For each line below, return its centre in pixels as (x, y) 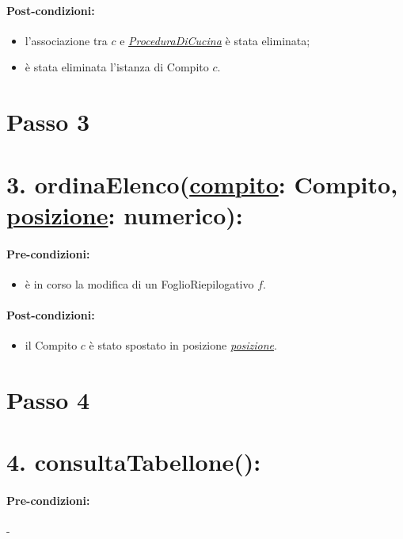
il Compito (51, 345)
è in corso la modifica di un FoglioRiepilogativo (139, 283)
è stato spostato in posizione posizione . (183, 345)
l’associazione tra (66, 40)
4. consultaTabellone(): (134, 462)
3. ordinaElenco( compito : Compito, (202, 183)
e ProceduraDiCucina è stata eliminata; (215, 40)
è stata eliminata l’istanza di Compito (117, 67)
